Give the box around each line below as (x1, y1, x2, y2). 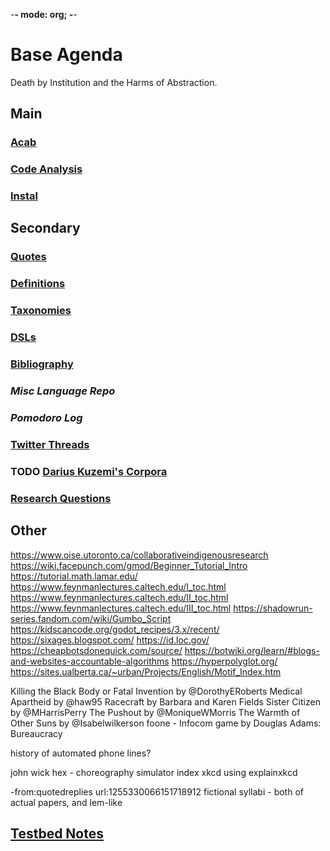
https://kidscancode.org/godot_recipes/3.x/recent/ (10, 623, 220, 635)
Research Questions (10, 491, 112, 505)
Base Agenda (10, 44, 123, 66)
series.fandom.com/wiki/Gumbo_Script (10, 612, 172, 624)
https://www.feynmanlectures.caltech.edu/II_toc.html (10, 591, 229, 603)
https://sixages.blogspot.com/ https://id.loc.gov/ (10, 634, 210, 646)
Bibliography (10, 357, 74, 371)
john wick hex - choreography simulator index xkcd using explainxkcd (10, 766, 298, 778)
